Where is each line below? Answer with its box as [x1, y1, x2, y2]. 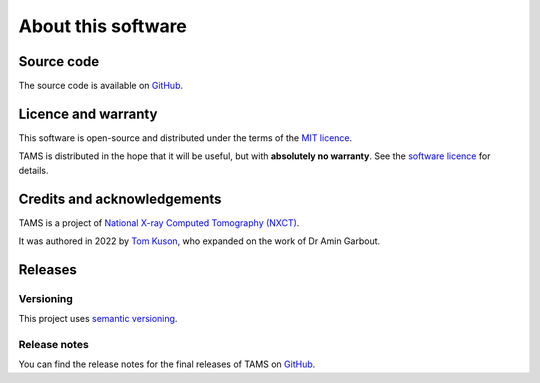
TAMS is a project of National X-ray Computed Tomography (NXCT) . [18, 216, 300, 229]
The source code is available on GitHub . [18, 80, 184, 92]
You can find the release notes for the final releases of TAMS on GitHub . [18, 358, 316, 370]
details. [18, 164, 49, 176]
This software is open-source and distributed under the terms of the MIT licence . [18, 131, 353, 144]
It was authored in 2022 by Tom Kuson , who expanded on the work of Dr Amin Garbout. [18, 235, 381, 247]
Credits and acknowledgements [18, 190, 222, 207]
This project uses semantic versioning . [18, 313, 178, 325]
